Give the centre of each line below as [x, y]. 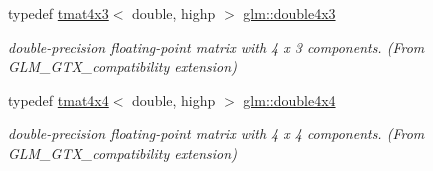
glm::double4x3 [289, 13]
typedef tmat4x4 [58, 99]
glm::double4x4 [289, 99]
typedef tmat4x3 [58, 13]
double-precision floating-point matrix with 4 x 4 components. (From [216, 133]
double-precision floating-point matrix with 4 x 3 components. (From [216, 46]
